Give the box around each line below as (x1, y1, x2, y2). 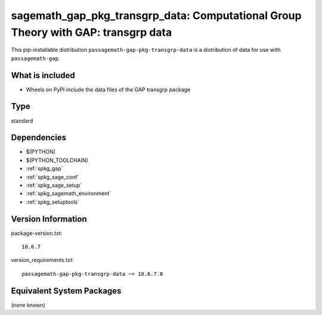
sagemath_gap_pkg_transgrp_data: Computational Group (11, 9, 302, 22)
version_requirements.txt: (11, 257, 74, 264)
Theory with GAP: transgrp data (11, 26, 172, 39)
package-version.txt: (11, 229, 63, 236)
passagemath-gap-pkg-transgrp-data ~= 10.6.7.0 (21, 270, 163, 277)
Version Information (11, 214, 87, 224)
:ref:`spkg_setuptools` (26, 198, 80, 205)
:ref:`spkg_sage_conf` (26, 173, 80, 180)
